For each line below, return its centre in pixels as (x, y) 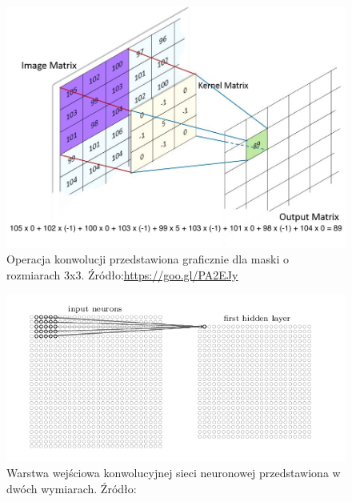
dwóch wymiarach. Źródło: (72, 488)
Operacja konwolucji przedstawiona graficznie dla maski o (148, 259)
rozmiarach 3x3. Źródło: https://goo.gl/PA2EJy (122, 274)
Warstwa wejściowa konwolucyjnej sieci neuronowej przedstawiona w (174, 473)
